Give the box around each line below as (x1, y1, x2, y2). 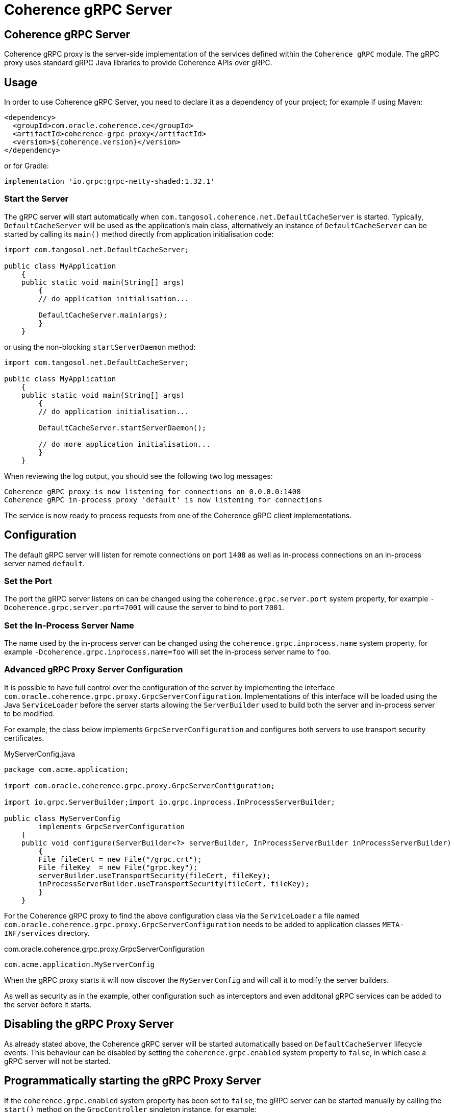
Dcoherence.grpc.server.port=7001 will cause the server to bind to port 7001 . (4, 603, 284, 612)
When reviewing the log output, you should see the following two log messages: (4, 471, 273, 480)
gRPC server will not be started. (4, 1056, 111, 1066)
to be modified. (4, 709, 55, 718)
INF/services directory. (4, 928, 90, 937)
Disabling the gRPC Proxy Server (4, 1018, 174, 1031)
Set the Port (4, 575, 52, 586)
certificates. (4, 733, 44, 742)
